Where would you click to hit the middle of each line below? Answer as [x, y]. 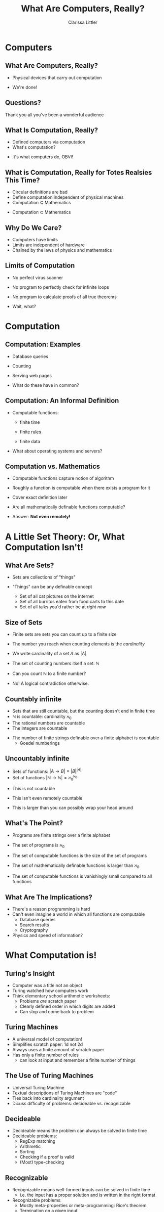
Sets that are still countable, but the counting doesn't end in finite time [83, 711]
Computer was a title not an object [47, 985]
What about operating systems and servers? [57, 451]
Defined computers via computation [49, 142]
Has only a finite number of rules [45, 1055]
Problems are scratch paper [48, 1001]
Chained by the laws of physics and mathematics [62, 250]
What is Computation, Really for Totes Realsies [79, 172]
